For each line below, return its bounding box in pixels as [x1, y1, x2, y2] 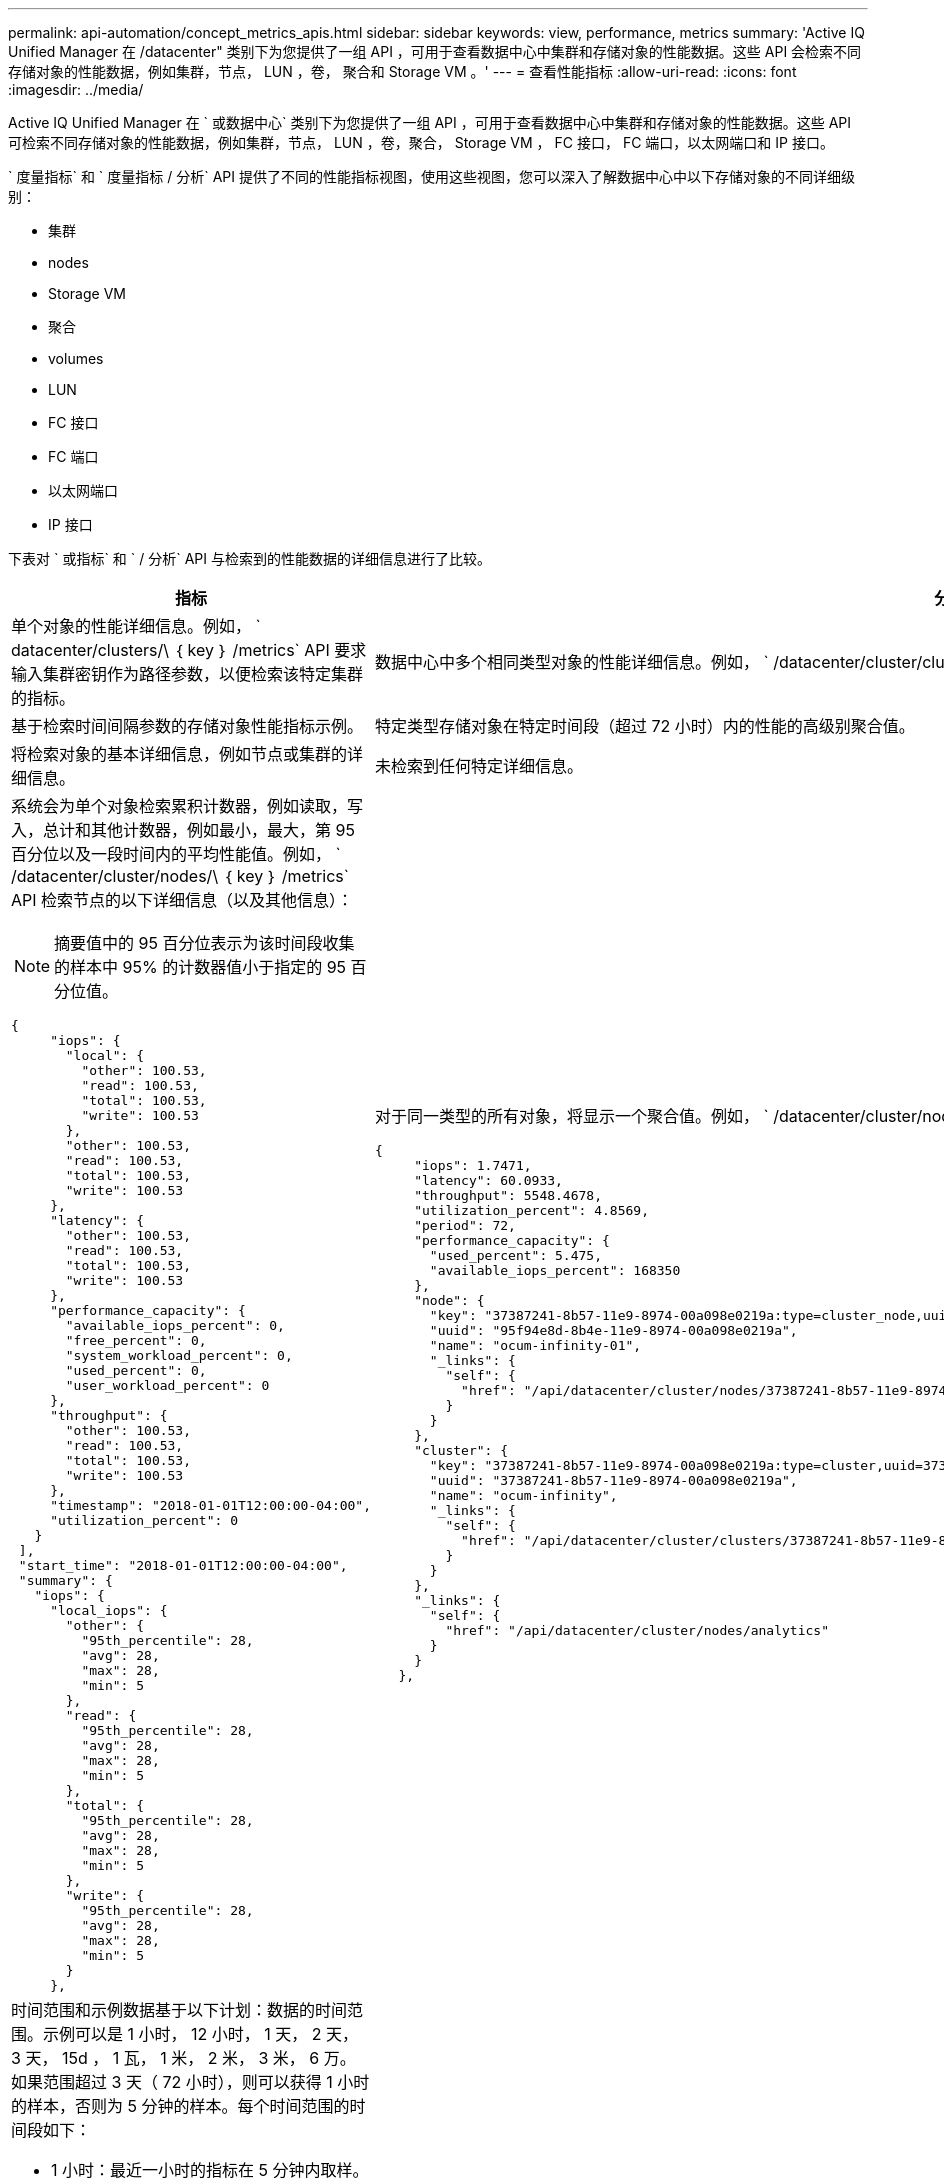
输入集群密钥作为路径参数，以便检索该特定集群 [11, 664, 364, 684]
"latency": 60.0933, [414, 1173, 563, 1188]
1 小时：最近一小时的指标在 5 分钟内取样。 [51, 2160, 369, 2180]
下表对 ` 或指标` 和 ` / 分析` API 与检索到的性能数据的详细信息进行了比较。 [8, 550, 491, 567]
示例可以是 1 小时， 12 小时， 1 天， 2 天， [43, 2024, 359, 2044]
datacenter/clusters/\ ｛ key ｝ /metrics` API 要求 [11, 640, 367, 660]
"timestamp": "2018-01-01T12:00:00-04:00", [50, 1498, 372, 1513]
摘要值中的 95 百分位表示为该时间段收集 [54, 933, 355, 953]
